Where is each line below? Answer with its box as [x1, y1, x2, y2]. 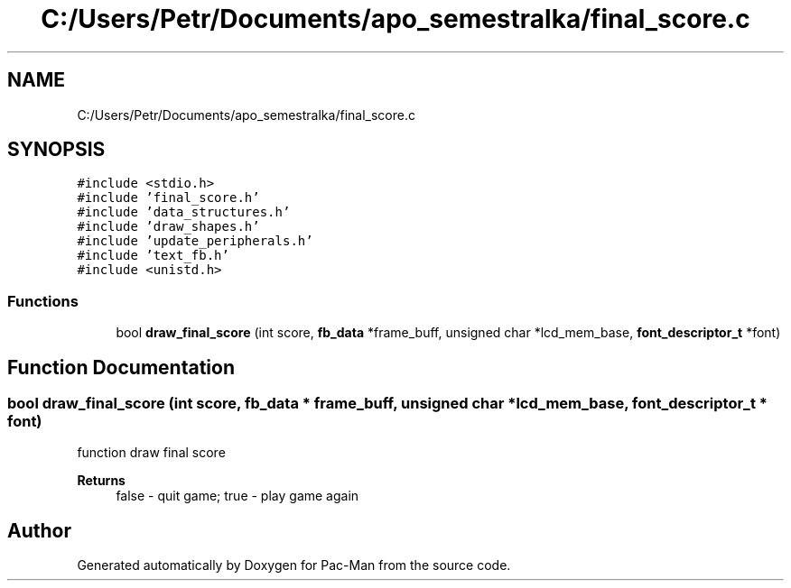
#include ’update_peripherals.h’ [77, 234, 313, 249]
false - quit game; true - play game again [116, 488, 359, 504]
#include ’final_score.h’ [77, 190, 260, 206]
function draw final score [77, 445, 226, 461]
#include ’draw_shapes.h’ [77, 219, 260, 234]
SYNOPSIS [7, 138, 106, 161]
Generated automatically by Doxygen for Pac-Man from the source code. [77, 557, 511, 574]
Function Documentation [7, 355, 235, 379]
